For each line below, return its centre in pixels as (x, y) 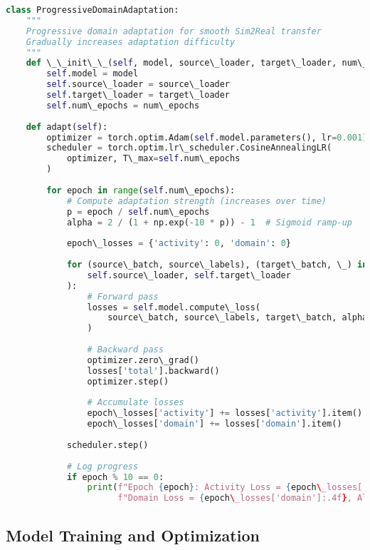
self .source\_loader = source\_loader (138, 85)
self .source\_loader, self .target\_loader (189, 275)
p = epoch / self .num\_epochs (138, 212)
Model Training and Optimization (133, 535)
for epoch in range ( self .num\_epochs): (141, 190)
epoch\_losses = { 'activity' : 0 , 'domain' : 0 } (179, 244)
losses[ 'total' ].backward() (153, 371)
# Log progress (102, 466)
